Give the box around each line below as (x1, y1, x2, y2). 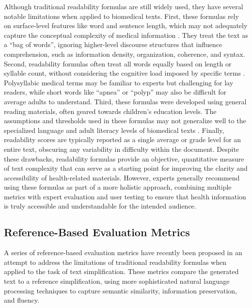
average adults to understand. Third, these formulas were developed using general (4, 96, 247, 106)
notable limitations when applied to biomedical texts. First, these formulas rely (4, 11, 239, 21)
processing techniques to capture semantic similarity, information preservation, (4, 285, 237, 295)
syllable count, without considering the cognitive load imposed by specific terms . (4, 68, 245, 78)
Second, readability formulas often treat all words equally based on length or (4, 58, 232, 68)
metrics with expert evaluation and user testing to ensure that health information (4, 191, 246, 201)
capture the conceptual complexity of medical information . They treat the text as (4, 30, 248, 40)
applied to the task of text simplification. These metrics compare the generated (4, 266, 239, 276)
